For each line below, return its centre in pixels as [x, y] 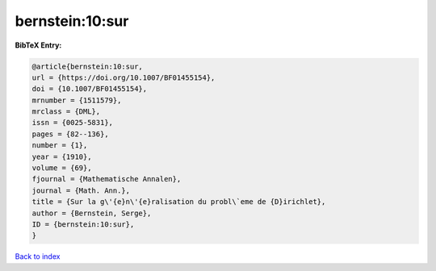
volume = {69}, [62, 168]
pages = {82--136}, [70, 134]
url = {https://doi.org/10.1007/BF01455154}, [124, 77]
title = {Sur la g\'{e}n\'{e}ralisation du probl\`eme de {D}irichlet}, [179, 202]
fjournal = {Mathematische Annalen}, [107, 179]
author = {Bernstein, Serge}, [92, 213]
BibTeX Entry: [38, 45]
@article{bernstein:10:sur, [87, 66]
